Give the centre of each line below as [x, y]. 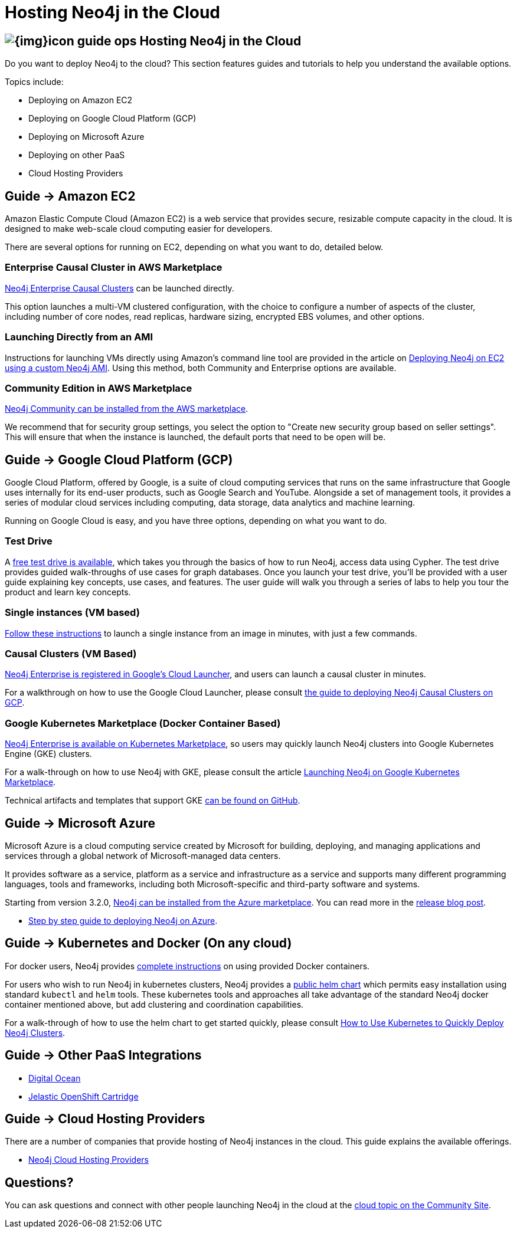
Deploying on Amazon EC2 [81, 100]
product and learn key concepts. [68, 592]
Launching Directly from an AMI [79, 337]
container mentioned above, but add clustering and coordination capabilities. [154, 1004]
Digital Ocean [55, 1078]
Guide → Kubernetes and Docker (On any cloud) [148, 943]
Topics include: [34, 82]
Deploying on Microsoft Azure [86, 137]
